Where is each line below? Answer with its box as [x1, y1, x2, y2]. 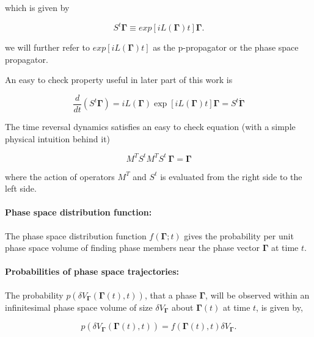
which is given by [5, 1, 70, 13]
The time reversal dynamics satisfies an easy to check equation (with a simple [5, 120, 296, 132]
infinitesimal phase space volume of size [5, 300, 153, 313]
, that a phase [144, 288, 197, 301]
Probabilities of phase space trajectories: [5, 265, 180, 278]
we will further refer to [5, 41, 90, 54]
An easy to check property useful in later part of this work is [5, 73, 233, 86]
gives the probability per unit [184, 229, 294, 242]
